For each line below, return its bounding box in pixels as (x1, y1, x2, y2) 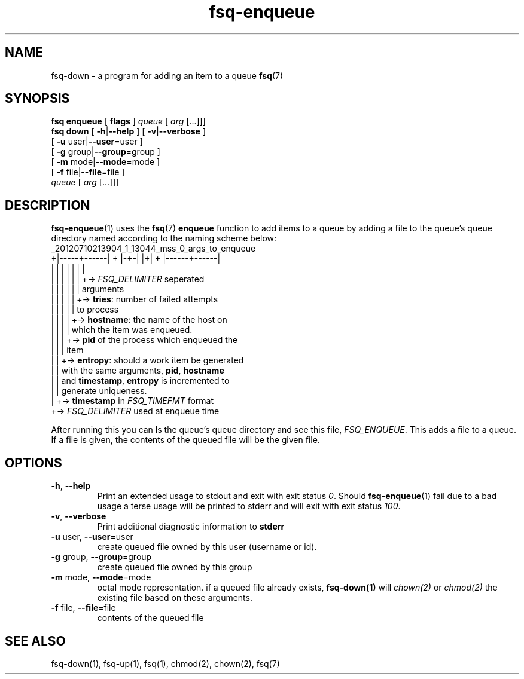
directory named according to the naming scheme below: (51, 233, 277, 244)
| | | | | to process (51, 304, 119, 315)
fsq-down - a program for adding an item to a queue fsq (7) (51, 70, 284, 81)
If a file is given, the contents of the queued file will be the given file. (51, 435, 320, 445)
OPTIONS (5, 455, 62, 470)
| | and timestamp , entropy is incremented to (51, 375, 230, 386)
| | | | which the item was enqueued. (51, 325, 193, 335)
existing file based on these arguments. (97, 592, 252, 603)
